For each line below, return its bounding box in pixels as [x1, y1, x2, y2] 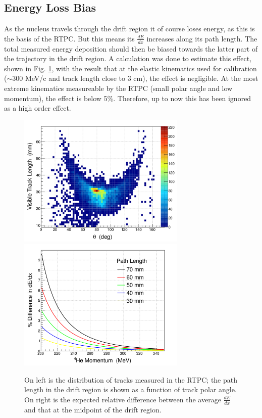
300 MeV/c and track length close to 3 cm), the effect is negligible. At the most [12, 73, 258, 83]
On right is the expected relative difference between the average [24, 394, 221, 404]
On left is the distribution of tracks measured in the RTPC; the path [24, 374, 238, 385]
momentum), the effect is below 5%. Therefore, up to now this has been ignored [4, 92, 251, 103]
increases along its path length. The [146, 33, 257, 43]
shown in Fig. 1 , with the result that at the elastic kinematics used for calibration [4, 63, 257, 73]
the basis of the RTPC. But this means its [4, 33, 135, 43]
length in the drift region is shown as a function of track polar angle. [24, 384, 237, 395]
